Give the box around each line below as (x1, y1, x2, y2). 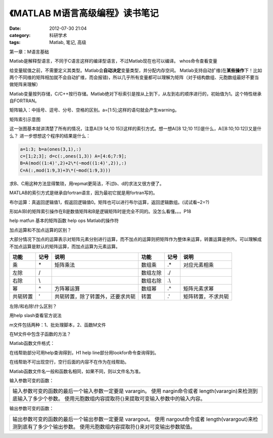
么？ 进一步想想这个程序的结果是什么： (9, 133, 90, 139)
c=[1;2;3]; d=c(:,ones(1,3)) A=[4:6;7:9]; (20, 153, 127, 159)
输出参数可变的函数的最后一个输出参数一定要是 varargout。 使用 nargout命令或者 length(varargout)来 (12, 415, 253, 422)
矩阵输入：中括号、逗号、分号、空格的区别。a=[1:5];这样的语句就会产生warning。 (9, 107, 179, 113)
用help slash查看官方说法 (9, 313, 62, 319)
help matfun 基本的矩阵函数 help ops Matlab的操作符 (9, 217, 119, 224)
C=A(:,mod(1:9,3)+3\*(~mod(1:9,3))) (20, 167, 111, 173)
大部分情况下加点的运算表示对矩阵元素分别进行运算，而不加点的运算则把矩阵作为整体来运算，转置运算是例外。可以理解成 (9, 236, 262, 242)
